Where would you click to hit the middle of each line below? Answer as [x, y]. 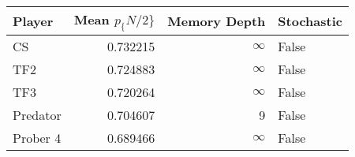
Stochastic [310, 21]
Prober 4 [37, 138]
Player [33, 21]
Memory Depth [217, 21]
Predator [37, 115]
